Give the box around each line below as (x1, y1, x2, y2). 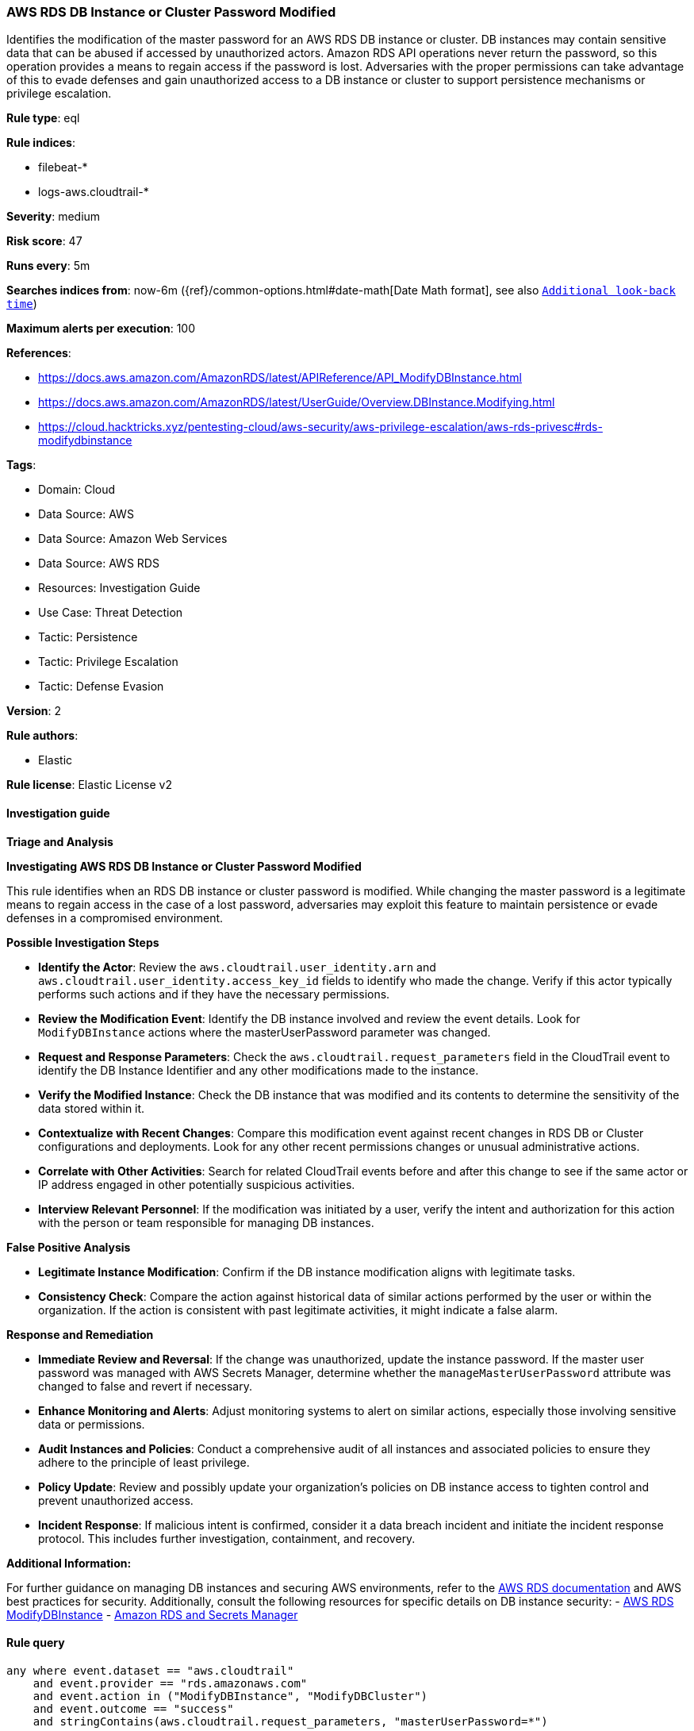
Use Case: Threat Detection (38, 606, 183, 620)
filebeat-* (38, 160, 88, 175)
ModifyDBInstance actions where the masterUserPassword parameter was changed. (38, 1025, 491, 1039)
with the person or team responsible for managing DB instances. (38, 1215, 374, 1229)
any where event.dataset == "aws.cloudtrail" (6, 1664, 294, 1677)
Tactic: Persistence (38, 630, 138, 644)
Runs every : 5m (6, 259, 90, 273)
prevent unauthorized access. (38, 1493, 194, 1507)
